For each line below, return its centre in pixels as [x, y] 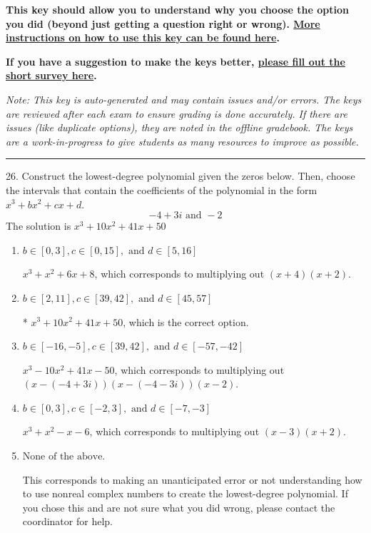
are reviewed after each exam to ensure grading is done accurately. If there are [177, 113]
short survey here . [51, 75]
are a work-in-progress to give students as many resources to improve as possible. [182, 141]
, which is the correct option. [186, 321]
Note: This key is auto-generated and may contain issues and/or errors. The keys [184, 99]
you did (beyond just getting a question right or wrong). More [163, 23]
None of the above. [64, 457]
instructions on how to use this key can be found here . [143, 37]
